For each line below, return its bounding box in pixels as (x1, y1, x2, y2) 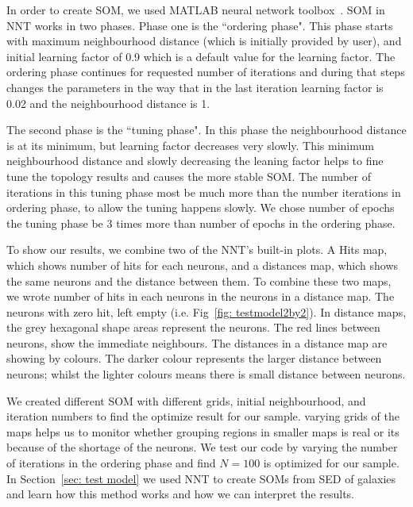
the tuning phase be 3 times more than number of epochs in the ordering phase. (6, 214, 396, 231)
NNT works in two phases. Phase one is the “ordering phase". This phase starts (6, 17, 393, 33)
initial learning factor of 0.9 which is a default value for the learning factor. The (6, 48, 396, 64)
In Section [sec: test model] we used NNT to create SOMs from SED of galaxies (6, 470, 396, 486)
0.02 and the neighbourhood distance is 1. (6, 94, 210, 111)
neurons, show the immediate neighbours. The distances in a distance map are (6, 334, 388, 351)
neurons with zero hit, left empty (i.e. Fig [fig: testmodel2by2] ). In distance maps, (6, 303, 407, 320)
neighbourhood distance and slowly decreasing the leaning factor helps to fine (6, 152, 384, 169)
